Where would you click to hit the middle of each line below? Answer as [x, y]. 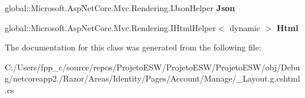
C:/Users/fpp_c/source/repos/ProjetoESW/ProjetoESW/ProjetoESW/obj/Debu [152, 67]
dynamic [245, 27]
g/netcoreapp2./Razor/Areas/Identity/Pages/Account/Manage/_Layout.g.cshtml [152, 78]
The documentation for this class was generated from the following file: [133, 47]
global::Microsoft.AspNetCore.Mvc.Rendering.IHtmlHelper [110, 27]
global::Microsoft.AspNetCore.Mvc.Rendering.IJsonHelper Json [120, 8]
